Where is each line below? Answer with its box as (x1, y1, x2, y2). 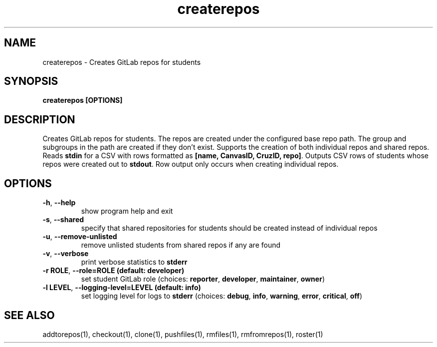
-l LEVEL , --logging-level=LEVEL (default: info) (42, 283, 201, 292)
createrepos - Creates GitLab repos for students (42, 57, 201, 66)
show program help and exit (81, 207, 173, 216)
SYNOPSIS (4, 75, 58, 88)
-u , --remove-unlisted (42, 232, 117, 241)
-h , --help (42, 198, 76, 207)
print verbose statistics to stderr (81, 258, 188, 267)
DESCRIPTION (4, 113, 75, 126)
